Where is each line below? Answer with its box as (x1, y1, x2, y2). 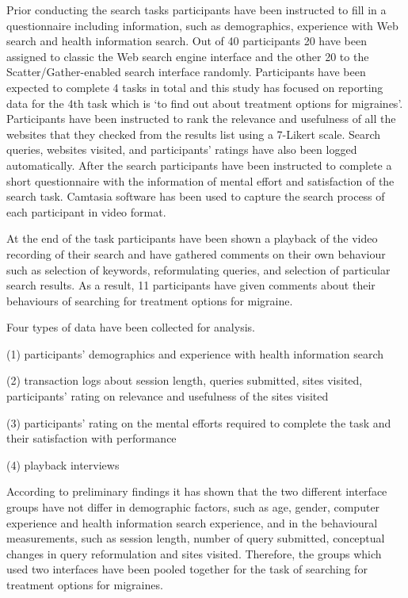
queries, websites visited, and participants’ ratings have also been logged (6, 141, 357, 158)
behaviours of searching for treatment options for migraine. (6, 292, 293, 309)
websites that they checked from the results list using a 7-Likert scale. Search (6, 125, 381, 142)
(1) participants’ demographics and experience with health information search (6, 345, 384, 362)
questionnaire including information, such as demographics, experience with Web (6, 17, 398, 33)
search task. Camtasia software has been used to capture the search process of (6, 188, 385, 205)
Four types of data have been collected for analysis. (6, 319, 255, 335)
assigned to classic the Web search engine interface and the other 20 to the (6, 48, 369, 64)
